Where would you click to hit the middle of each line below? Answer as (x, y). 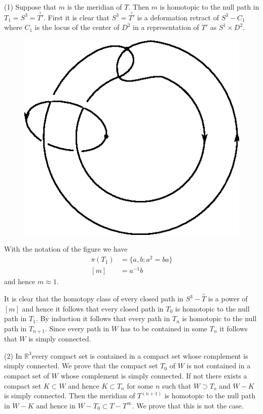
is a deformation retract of (178, 17)
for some (140, 385)
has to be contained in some (164, 328)
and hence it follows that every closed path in (93, 308)
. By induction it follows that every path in (103, 318)
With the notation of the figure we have (66, 249)
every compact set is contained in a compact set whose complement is (140, 355)
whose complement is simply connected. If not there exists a (154, 376)
